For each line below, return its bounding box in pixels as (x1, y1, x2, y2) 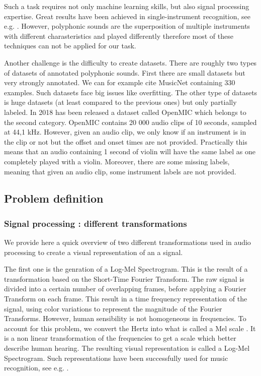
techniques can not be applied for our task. (4, 40, 136, 51)
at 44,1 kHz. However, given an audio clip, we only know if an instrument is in (4, 127, 246, 137)
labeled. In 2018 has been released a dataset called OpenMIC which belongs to (4, 106, 246, 117)
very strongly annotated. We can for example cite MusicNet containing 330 (4, 77, 235, 88)
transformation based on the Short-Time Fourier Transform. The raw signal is (4, 273, 244, 284)
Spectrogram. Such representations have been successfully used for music (4, 352, 228, 363)
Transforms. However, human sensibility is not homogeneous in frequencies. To (4, 313, 246, 324)
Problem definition (4, 191, 104, 206)
